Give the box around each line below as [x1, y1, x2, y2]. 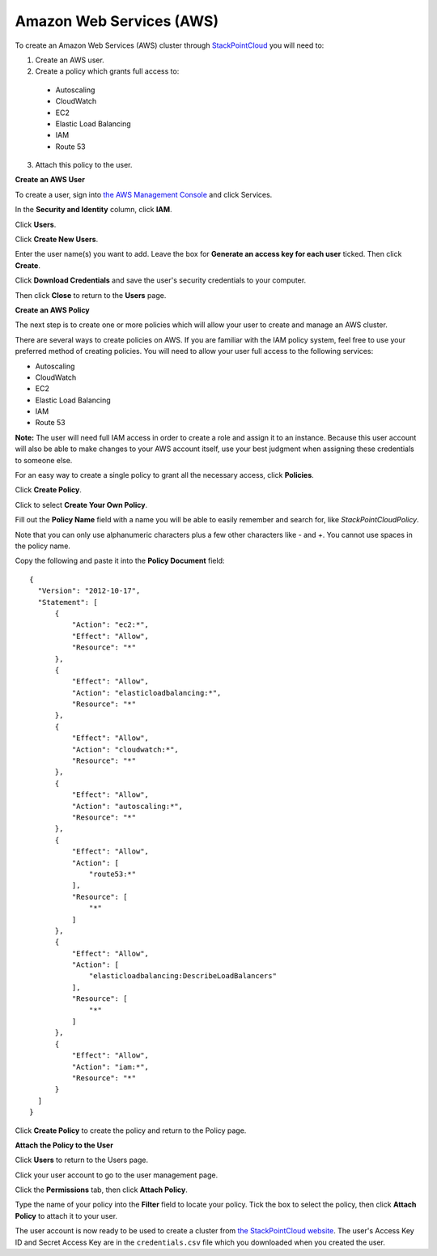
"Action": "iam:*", [71, 1062, 150, 1071]
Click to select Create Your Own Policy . [15, 500, 148, 509]
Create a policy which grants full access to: [35, 66, 180, 76]
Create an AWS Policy [15, 304, 91, 315]
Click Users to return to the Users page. [15, 1155, 149, 1165]
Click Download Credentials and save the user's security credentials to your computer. [15, 275, 307, 285]
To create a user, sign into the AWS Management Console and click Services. [15, 189, 273, 199]
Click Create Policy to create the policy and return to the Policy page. [15, 1126, 247, 1135]
